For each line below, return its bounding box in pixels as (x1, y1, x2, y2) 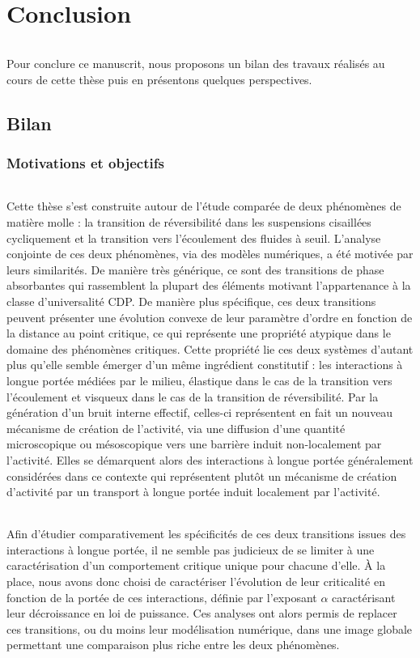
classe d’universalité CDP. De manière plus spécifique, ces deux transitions (6, 292, 376, 309)
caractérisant (332, 588, 396, 605)
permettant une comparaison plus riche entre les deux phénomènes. (6, 636, 340, 653)
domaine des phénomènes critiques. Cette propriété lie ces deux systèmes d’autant (6, 340, 414, 357)
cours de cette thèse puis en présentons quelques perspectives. (6, 70, 312, 87)
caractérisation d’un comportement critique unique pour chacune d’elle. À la (6, 557, 386, 574)
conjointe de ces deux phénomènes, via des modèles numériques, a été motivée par (6, 245, 414, 262)
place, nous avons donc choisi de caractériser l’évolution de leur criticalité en (6, 573, 385, 590)
